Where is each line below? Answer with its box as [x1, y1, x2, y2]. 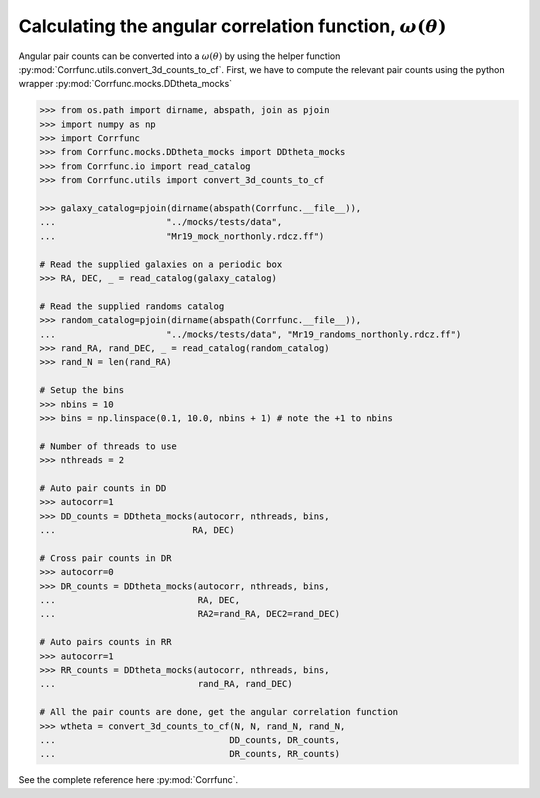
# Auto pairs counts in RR [39, 636, 172, 648]
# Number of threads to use [39, 440, 177, 452]
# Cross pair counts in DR [39, 552, 172, 564]
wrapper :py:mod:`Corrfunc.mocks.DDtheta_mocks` [18, 78, 233, 90]
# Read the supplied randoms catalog [39, 300, 225, 312]
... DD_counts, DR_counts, [39, 734, 341, 745]
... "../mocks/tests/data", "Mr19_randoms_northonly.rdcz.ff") [39, 328, 462, 340]
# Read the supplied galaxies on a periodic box [39, 258, 283, 270]
